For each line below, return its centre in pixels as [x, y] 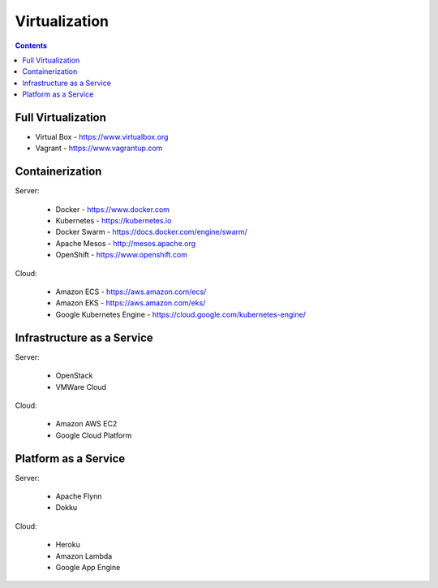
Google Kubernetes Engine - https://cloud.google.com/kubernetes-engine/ [180, 314]
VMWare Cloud [81, 387]
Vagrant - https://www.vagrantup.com [99, 148]
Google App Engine [88, 567]
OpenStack [74, 376]
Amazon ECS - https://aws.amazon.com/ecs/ [131, 292]
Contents [31, 45]
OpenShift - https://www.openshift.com [122, 255]
